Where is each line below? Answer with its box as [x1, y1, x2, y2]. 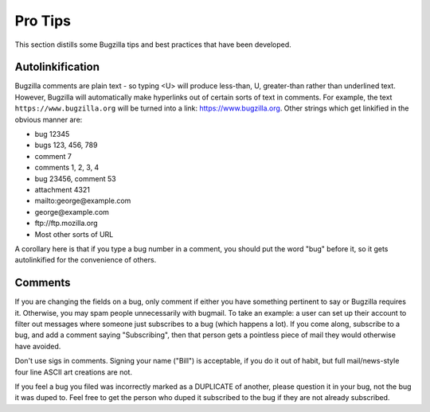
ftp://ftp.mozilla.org [34, 219, 99, 228]
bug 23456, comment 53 [34, 173, 116, 183]
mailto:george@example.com [34, 196, 131, 206]
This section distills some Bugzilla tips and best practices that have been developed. [14, 40, 292, 49]
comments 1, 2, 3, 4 [34, 163, 100, 173]
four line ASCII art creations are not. [14, 367, 133, 377]
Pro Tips [14, 12, 72, 29]
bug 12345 [34, 130, 70, 139]
